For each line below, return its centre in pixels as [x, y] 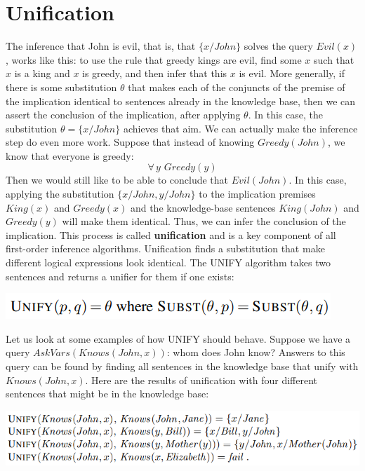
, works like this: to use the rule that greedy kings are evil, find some [154, 59]
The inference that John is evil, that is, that [101, 46]
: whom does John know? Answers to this [256, 352]
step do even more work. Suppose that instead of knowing [130, 142]
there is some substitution [61, 87]
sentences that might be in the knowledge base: [107, 394]
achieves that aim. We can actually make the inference [240, 128]
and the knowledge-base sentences [203, 207]
